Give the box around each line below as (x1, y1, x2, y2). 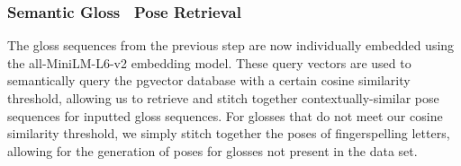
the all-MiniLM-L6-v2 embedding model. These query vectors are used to (7, 53, 411, 72)
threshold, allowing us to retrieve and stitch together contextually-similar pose (7, 89, 439, 107)
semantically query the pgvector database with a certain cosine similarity (7, 71, 411, 90)
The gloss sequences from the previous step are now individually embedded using (7, 36, 455, 55)
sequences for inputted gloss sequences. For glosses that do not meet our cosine (7, 106, 443, 125)
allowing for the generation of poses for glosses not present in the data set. (7, 141, 418, 160)
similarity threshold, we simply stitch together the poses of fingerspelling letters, (7, 124, 450, 143)
